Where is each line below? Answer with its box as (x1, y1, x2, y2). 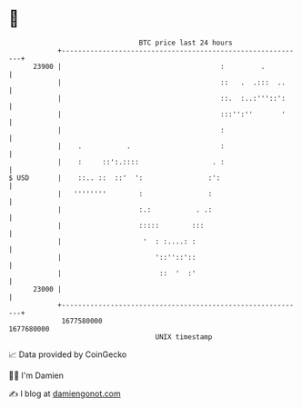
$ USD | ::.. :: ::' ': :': (8, 173, 221, 183)
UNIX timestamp (155, 332, 213, 342)
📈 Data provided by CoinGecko (8, 349, 127, 360)
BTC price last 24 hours (138, 38, 233, 47)
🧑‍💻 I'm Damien (8, 370, 65, 381)
